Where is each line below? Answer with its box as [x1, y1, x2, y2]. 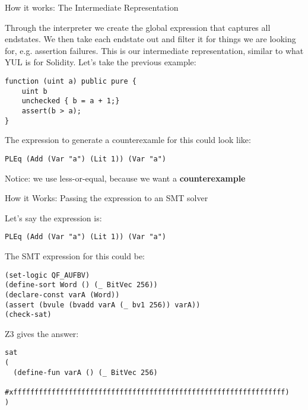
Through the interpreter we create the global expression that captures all [5, 21, 271, 33]
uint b [21, 87, 47, 96]
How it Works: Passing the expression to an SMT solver [5, 192, 208, 204]
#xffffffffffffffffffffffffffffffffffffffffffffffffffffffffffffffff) [5, 388, 290, 397]
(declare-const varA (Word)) [5, 290, 120, 299]
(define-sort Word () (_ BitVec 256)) [5, 281, 158, 290]
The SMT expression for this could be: [5, 249, 145, 262]
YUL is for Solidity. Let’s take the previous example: [5, 56, 196, 68]
